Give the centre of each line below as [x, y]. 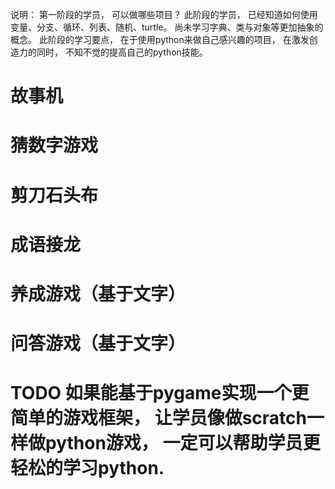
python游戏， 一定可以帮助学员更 [183, 443]
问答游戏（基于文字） [98, 344]
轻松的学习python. [87, 468]
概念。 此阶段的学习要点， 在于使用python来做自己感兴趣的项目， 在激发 [160, 39]
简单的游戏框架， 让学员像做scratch [158, 418]
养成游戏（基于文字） [98, 294]
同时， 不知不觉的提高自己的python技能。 [122, 52]
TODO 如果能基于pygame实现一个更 [160, 393]
